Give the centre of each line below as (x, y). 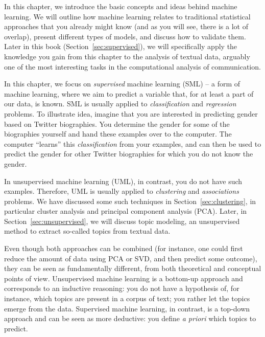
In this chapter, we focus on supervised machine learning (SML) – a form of (122, 84)
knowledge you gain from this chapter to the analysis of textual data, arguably (127, 56)
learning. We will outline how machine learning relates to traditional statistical (127, 16)
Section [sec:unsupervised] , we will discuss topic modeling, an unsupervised (122, 221)
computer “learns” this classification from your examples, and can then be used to (133, 143)
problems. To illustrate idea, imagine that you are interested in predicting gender (131, 113)
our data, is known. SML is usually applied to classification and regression (120, 104)
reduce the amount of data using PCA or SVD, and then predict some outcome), (131, 258)
